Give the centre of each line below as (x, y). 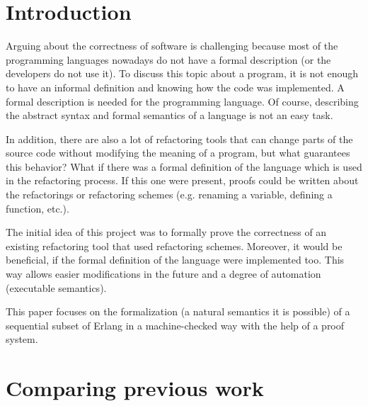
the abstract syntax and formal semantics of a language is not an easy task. (169, 115)
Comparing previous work (135, 388)
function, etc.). (38, 208)
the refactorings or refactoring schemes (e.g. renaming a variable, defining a (169, 194)
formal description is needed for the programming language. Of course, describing (182, 101)
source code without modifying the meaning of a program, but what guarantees (178, 153)
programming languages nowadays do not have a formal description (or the (168, 59)
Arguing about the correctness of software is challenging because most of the (172, 46)
